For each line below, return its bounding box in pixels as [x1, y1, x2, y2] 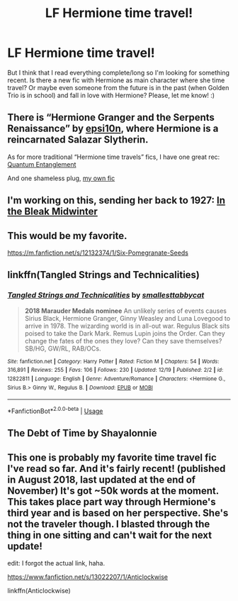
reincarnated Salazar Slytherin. [7, 133, 149, 146]
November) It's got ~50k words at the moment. [7, 485, 220, 497]
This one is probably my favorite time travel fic [7, 451, 217, 463]
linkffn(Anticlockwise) [7, 587, 71, 595]
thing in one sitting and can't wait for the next [7, 529, 212, 541]
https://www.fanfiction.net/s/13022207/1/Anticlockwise [7, 573, 169, 581]
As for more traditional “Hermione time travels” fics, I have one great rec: [7, 153, 220, 161]
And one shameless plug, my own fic [7, 174, 115, 182]
